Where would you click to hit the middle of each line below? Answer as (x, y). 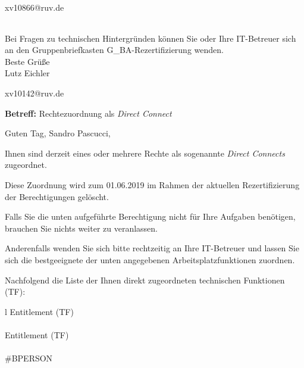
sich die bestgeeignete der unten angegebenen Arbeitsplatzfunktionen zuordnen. (150, 259)
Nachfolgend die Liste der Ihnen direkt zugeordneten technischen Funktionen (145, 280)
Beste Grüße (27, 61)
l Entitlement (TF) (39, 311)
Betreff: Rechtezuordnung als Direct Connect (88, 113)
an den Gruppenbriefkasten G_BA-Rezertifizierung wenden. (114, 50)
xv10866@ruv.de (35, 7)
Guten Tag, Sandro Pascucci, (58, 133)
